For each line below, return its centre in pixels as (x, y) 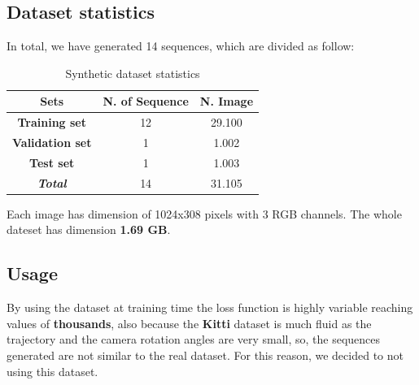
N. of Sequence (146, 101)
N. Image (227, 101)
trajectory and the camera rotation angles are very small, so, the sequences (194, 339)
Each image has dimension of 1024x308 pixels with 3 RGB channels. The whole (204, 213)
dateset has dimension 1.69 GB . (89, 229)
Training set (52, 122)
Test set (52, 162)
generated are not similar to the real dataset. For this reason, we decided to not (205, 355)
